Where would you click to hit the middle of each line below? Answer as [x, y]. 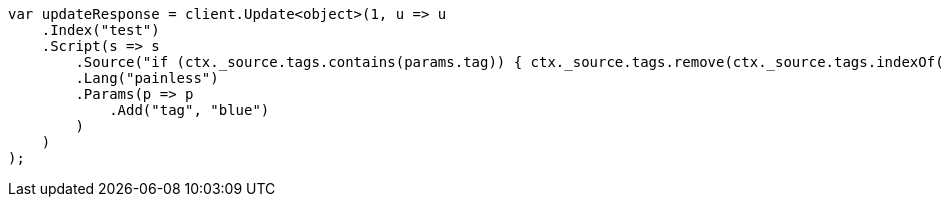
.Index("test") [100, 30]
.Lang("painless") [147, 78]
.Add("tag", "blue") [189, 110]
